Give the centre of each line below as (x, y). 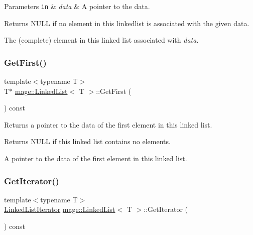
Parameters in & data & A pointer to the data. (77, 6)
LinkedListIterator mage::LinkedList (60, 209)
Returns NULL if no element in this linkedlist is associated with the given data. (127, 23)
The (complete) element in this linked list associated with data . (101, 40)
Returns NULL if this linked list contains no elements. (87, 141)
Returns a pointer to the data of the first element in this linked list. (108, 124)
